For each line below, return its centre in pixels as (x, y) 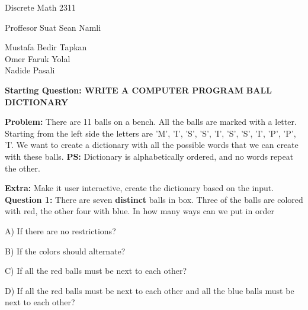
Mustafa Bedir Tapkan (46, 47)
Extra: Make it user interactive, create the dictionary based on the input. (139, 188)
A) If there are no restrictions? (60, 230)
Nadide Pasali (30, 70)
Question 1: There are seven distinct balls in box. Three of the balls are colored (154, 199)
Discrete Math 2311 (41, 7)
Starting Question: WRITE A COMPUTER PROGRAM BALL (138, 90)
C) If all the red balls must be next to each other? (96, 271)
